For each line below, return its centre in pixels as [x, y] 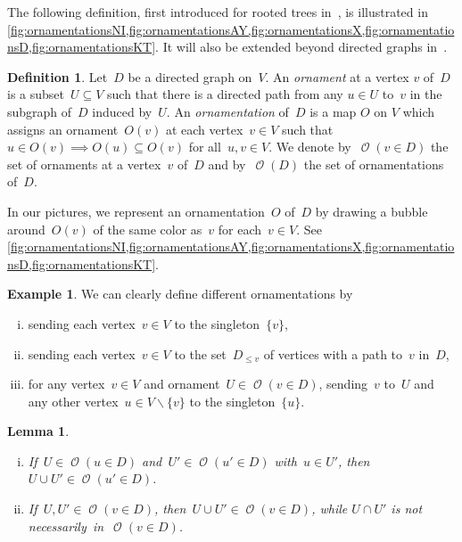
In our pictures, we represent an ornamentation [136, 211]
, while [330, 509]
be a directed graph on [190, 76]
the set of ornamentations [374, 164]
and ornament [182, 384]
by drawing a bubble [371, 211]
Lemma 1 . [38, 431]
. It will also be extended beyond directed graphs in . [301, 47]
